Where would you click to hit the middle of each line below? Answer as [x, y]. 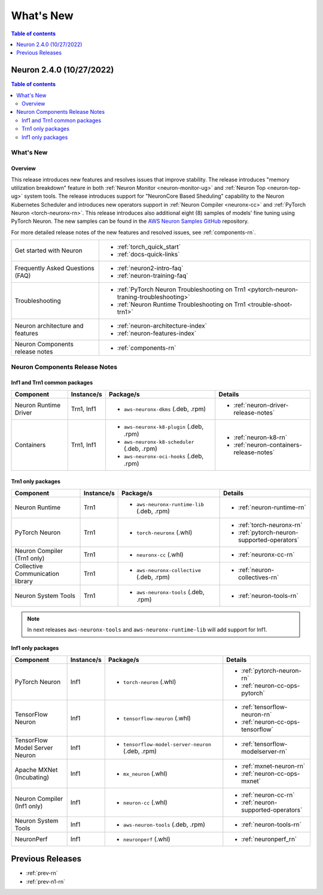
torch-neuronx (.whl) [164, 532]
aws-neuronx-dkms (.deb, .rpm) [165, 409]
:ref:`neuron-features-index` [157, 334]
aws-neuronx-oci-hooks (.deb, [164, 456]
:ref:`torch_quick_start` [149, 247]
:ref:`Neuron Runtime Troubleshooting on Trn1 [182, 304]
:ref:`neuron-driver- [261, 405]
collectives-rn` [259, 577]
